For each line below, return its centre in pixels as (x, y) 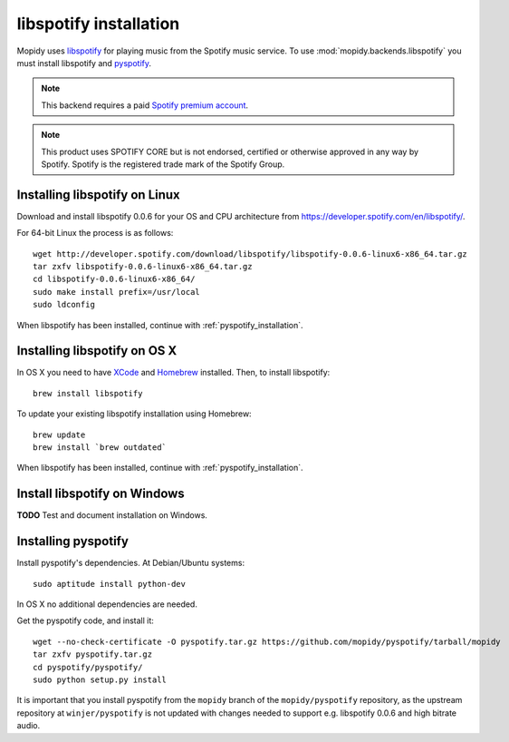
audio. (29, 726)
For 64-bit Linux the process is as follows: (95, 233)
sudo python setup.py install (100, 679)
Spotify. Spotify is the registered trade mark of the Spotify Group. (163, 164)
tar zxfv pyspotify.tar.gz (93, 654)
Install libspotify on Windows (101, 494)
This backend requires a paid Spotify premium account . (145, 105)
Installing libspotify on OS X (97, 351)
